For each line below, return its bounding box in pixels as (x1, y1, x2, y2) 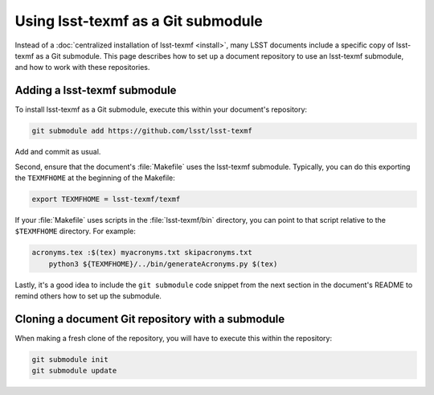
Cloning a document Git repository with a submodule (14, 312, 285, 326)
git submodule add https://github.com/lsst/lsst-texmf (31, 126, 252, 136)
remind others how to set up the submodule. (14, 291, 162, 301)
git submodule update (31, 366, 117, 376)
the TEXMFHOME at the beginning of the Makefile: (14, 173, 176, 183)
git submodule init (31, 355, 108, 364)
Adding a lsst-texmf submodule (14, 84, 177, 97)
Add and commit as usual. (14, 147, 101, 157)
